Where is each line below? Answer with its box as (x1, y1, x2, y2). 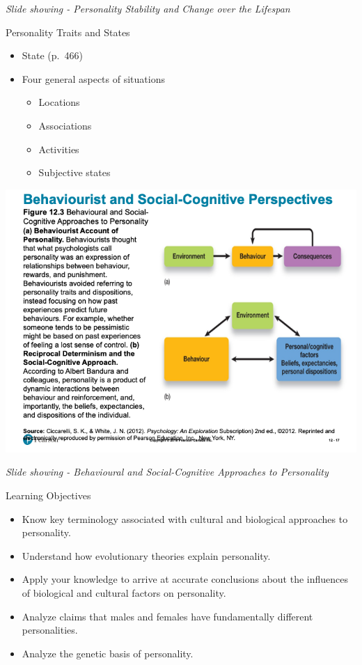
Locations (38, 95, 80, 109)
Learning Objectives (6, 487, 91, 502)
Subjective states (38, 165, 111, 180)
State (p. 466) (22, 48, 83, 63)
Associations (38, 118, 92, 132)
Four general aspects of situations (22, 71, 165, 86)
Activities (38, 141, 79, 156)
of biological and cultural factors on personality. (22, 585, 226, 600)
